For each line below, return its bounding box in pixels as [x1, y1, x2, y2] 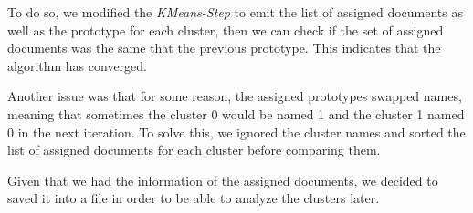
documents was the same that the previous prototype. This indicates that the [7, 38, 441, 57]
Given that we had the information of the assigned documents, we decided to [7, 170, 438, 189]
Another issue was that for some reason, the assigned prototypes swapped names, [7, 86, 462, 106]
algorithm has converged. [7, 56, 147, 75]
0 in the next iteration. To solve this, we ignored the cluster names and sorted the [7, 122, 466, 141]
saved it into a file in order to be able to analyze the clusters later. [7, 188, 380, 208]
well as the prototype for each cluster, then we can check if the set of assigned [7, 20, 444, 39]
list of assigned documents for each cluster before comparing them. [7, 140, 381, 159]
